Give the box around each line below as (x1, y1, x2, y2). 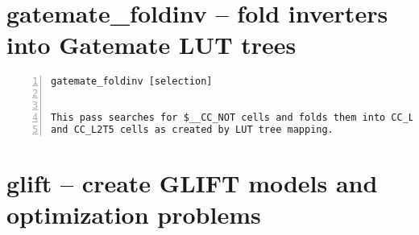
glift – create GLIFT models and (6, 166, 378, 199)
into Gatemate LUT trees (6, 28, 297, 61)
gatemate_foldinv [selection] (51, 76, 213, 88)
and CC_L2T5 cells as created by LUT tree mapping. (51, 123, 334, 135)
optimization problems (6, 198, 261, 231)
